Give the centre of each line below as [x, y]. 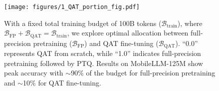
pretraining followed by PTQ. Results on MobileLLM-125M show [104, 63]
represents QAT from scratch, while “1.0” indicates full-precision [103, 53]
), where [190, 23]
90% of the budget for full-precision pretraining [143, 73]
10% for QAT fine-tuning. [62, 82]
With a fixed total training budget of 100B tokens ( [83, 23]
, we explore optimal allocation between [128, 33]
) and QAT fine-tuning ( [121, 43]
